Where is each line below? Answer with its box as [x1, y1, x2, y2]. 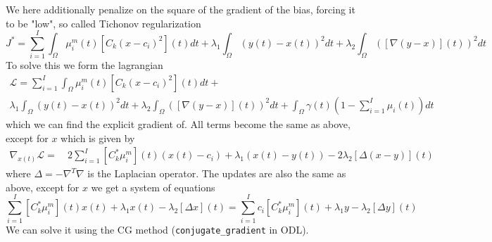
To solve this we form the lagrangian [6, 58, 163, 72]
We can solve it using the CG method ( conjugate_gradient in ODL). [6, 222, 309, 236]
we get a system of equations [91, 179, 215, 194]
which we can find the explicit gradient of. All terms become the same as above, [6, 116, 351, 131]
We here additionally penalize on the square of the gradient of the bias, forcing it [6, 2, 355, 16]
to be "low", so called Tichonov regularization [6, 15, 201, 30]
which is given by [61, 130, 135, 145]
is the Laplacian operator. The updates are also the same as [87, 166, 346, 181]
